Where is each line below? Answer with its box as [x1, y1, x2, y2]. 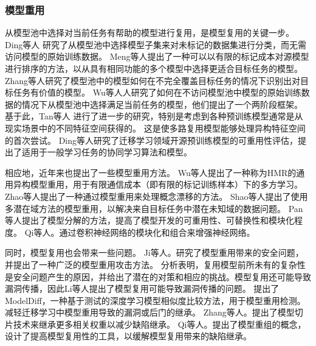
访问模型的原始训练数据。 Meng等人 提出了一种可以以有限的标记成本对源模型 [5, 50, 309, 63]
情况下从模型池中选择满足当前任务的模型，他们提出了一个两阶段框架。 [21, 97, 303, 110]
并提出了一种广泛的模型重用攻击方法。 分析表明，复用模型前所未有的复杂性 [5, 258, 306, 270]
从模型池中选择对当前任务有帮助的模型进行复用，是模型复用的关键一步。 [5, 26, 294, 39]
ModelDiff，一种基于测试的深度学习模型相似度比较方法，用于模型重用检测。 [5, 294, 306, 306]
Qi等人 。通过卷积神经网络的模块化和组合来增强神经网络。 [24, 225, 255, 238]
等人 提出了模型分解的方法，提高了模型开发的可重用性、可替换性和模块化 [5, 214, 294, 227]
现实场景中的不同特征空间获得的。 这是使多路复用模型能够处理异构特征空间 [5, 121, 306, 134]
